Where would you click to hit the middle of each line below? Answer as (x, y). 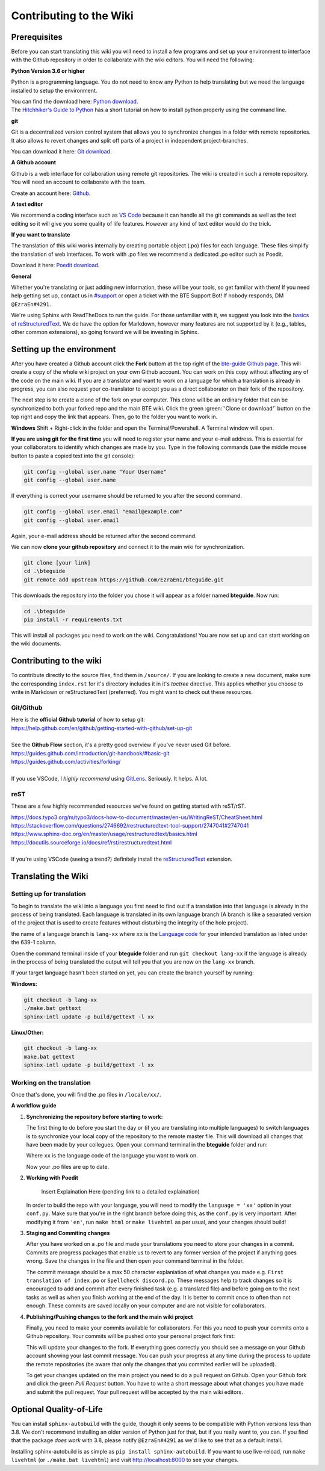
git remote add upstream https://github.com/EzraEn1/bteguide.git (124, 580)
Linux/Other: (28, 1032)
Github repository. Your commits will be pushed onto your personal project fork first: (131, 1336)
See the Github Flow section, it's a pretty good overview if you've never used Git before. (121, 745)
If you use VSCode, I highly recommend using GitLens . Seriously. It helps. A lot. (110, 778)
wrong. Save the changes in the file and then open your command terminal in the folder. (135, 1261)
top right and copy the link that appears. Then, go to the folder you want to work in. (114, 417)
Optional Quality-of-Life (57, 1409)
